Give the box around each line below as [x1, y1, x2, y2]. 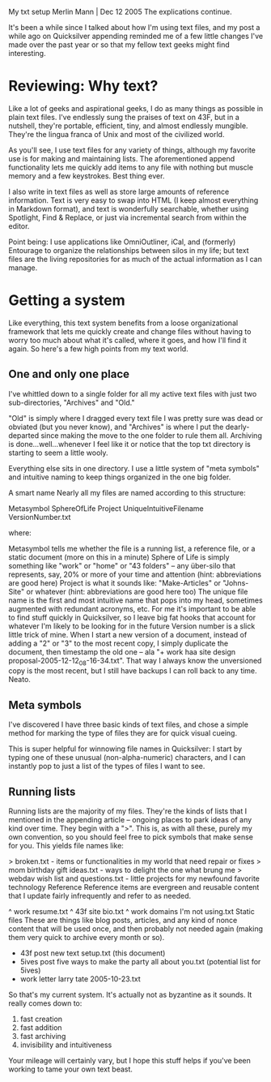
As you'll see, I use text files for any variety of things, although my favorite [8, 145, 256, 155]
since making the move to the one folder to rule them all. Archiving [40, 430, 263, 440]
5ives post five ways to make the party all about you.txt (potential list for [19, 957, 261, 967]
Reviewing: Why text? [8, 77, 159, 96]
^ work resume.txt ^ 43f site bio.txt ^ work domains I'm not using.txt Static [8, 907, 255, 917]
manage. [8, 263, 38, 273]
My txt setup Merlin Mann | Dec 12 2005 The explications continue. [8, 7, 232, 16]
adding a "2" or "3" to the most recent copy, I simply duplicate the [8, 638, 229, 648]
